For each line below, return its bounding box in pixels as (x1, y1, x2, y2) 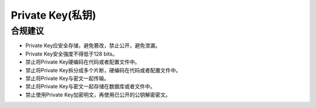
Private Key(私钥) (11, 9, 97, 22)
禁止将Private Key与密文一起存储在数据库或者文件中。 (25, 83, 156, 90)
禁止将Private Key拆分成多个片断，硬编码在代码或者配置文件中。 (25, 67, 181, 74)
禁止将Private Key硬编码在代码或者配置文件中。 (25, 58, 140, 65)
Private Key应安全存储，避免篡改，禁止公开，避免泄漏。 (25, 42, 161, 49)
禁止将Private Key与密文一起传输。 (25, 75, 109, 82)
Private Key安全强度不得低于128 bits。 (25, 50, 118, 57)
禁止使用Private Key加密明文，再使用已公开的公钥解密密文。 (25, 91, 171, 98)
